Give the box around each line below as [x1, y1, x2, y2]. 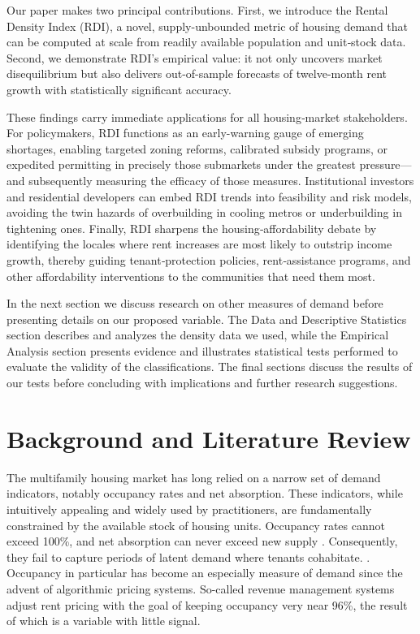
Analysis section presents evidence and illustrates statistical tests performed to [6, 342, 398, 359]
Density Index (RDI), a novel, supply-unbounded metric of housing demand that [6, 17, 409, 34]
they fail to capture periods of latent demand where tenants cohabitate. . [6, 548, 370, 565]
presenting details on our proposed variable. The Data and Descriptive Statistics [6, 310, 407, 327]
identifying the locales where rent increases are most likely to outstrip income [6, 235, 392, 252]
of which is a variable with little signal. [6, 612, 201, 629]
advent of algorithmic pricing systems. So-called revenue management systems [6, 580, 395, 597]
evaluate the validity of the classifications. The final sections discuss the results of [6, 358, 413, 375]
